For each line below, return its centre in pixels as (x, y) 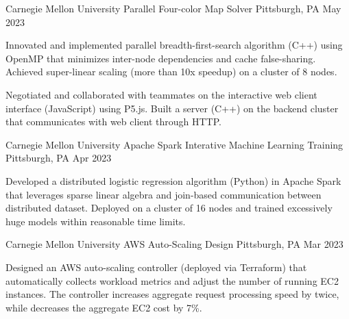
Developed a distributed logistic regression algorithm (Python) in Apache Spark (173, 180)
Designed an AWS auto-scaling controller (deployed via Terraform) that (156, 267)
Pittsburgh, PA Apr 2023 (59, 158)
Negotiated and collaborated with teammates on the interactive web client (161, 94)
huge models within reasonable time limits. (96, 221)
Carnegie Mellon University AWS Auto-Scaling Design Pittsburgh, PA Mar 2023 (174, 244)
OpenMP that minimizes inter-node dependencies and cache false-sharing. (161, 58)
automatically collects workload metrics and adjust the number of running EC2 (172, 280)
